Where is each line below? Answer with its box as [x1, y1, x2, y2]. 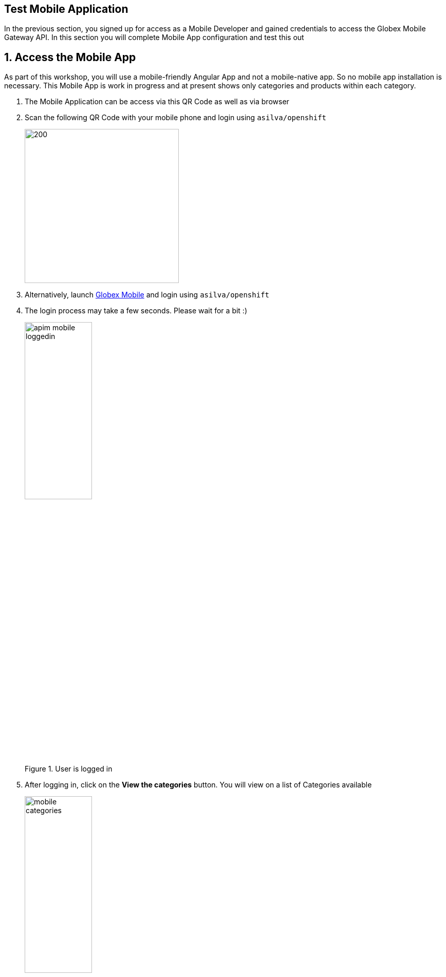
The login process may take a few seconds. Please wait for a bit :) [25, 306, 247, 315]
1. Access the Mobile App [4, 50, 136, 64]
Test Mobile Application [4, 3, 128, 15]
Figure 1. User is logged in [25, 764, 113, 774]
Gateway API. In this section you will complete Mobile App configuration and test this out [4, 33, 304, 42]
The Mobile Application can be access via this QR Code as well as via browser [25, 97, 289, 106]
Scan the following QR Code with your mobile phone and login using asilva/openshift [25, 113, 326, 122]
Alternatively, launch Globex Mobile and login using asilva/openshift [25, 290, 269, 299]
